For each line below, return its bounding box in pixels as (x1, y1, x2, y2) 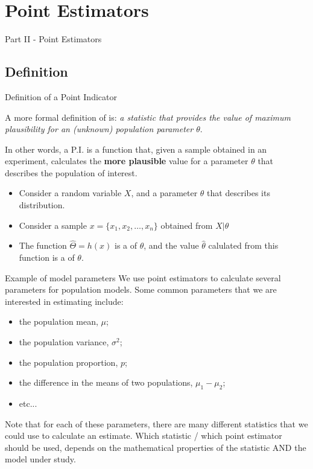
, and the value (144, 239, 199, 252)
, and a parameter (131, 187, 198, 199)
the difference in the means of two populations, (19, 376, 193, 389)
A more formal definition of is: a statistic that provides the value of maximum (5, 110, 291, 123)
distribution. (19, 199, 65, 211)
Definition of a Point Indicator (5, 90, 117, 103)
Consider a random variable (19, 187, 122, 199)
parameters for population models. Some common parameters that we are (5, 283, 277, 296)
